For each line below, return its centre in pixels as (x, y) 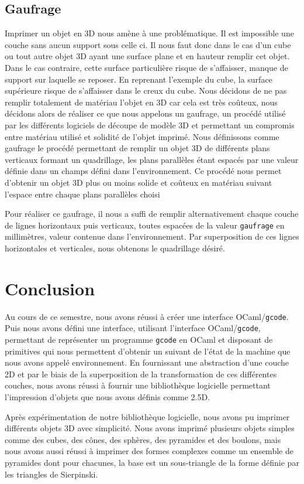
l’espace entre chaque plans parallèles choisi (82, 194)
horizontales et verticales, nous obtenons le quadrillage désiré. (115, 248)
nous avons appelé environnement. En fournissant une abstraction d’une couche (147, 362)
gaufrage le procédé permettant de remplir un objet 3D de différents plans (137, 148)
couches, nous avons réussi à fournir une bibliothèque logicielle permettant (138, 385)
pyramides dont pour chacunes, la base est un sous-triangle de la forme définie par (152, 462)
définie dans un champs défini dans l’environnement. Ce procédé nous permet (143, 171)
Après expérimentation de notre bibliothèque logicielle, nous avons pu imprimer (147, 416)
